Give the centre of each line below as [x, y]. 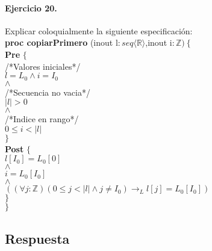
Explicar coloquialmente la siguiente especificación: [99, 30]
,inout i [159, 42]
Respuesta [37, 238]
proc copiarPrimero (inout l [61, 42]
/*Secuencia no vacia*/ [48, 92]
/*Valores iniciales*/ [43, 66]
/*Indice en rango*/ [42, 119]
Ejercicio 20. [31, 8]
